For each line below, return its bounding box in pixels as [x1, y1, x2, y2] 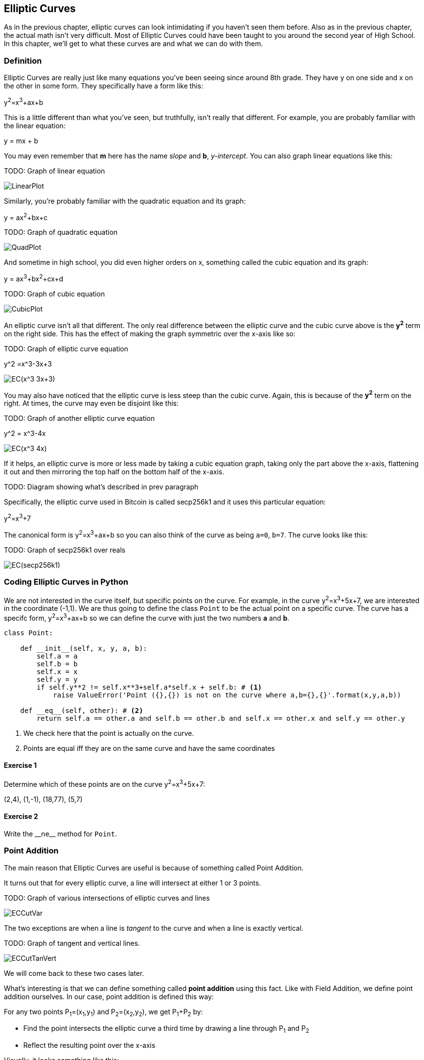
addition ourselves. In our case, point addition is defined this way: [4, 992, 214, 1001]
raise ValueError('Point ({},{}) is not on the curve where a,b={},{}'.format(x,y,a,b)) [53, 691, 401, 699]
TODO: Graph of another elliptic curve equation [4, 414, 155, 423]
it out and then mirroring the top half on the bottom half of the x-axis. [4, 468, 224, 476]
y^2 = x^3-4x [4, 429, 46, 438]
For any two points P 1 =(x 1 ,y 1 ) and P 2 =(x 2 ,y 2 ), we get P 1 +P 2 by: [4, 1007, 203, 1018]
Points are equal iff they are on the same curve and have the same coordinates [23, 744, 275, 752]
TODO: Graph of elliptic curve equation [4, 344, 128, 353]
